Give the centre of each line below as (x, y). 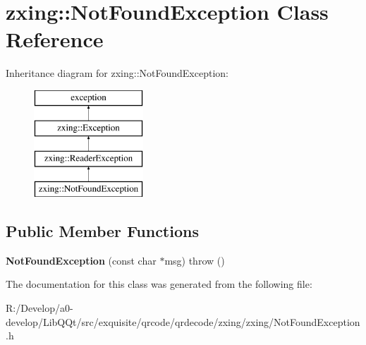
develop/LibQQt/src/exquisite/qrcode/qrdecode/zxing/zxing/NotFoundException (183, 321)
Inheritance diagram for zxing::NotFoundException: (117, 73)
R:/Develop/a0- (39, 308)
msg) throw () (195, 260)
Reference (55, 39)
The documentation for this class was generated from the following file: (159, 284)
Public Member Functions (102, 231)
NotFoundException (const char (81, 260)
